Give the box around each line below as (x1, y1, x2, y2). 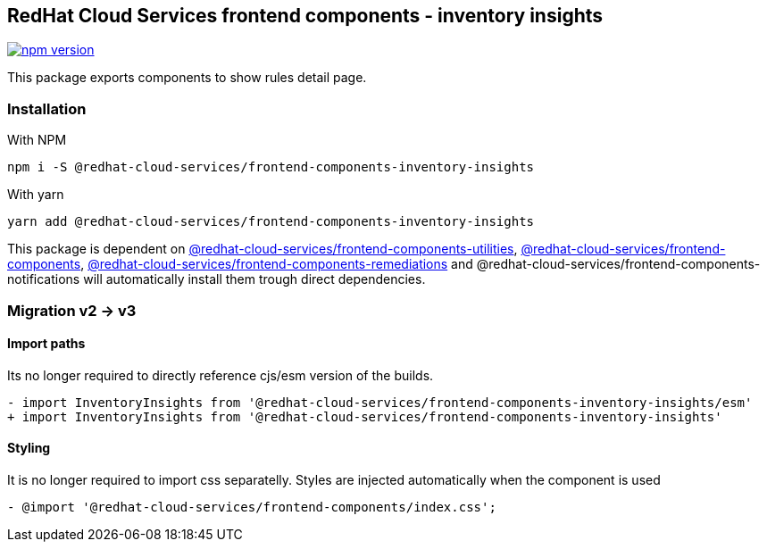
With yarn (7, 187, 64, 203)
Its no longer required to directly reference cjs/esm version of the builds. (7, 367, 434, 383)
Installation (7, 99, 87, 118)
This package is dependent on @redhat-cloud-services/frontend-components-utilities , (7, 241, 518, 257)
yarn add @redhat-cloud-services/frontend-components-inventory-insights (7, 214, 535, 229)
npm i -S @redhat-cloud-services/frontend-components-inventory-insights (7, 160, 535, 175)
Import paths (7, 336, 86, 352)
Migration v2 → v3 (7, 301, 137, 320)
